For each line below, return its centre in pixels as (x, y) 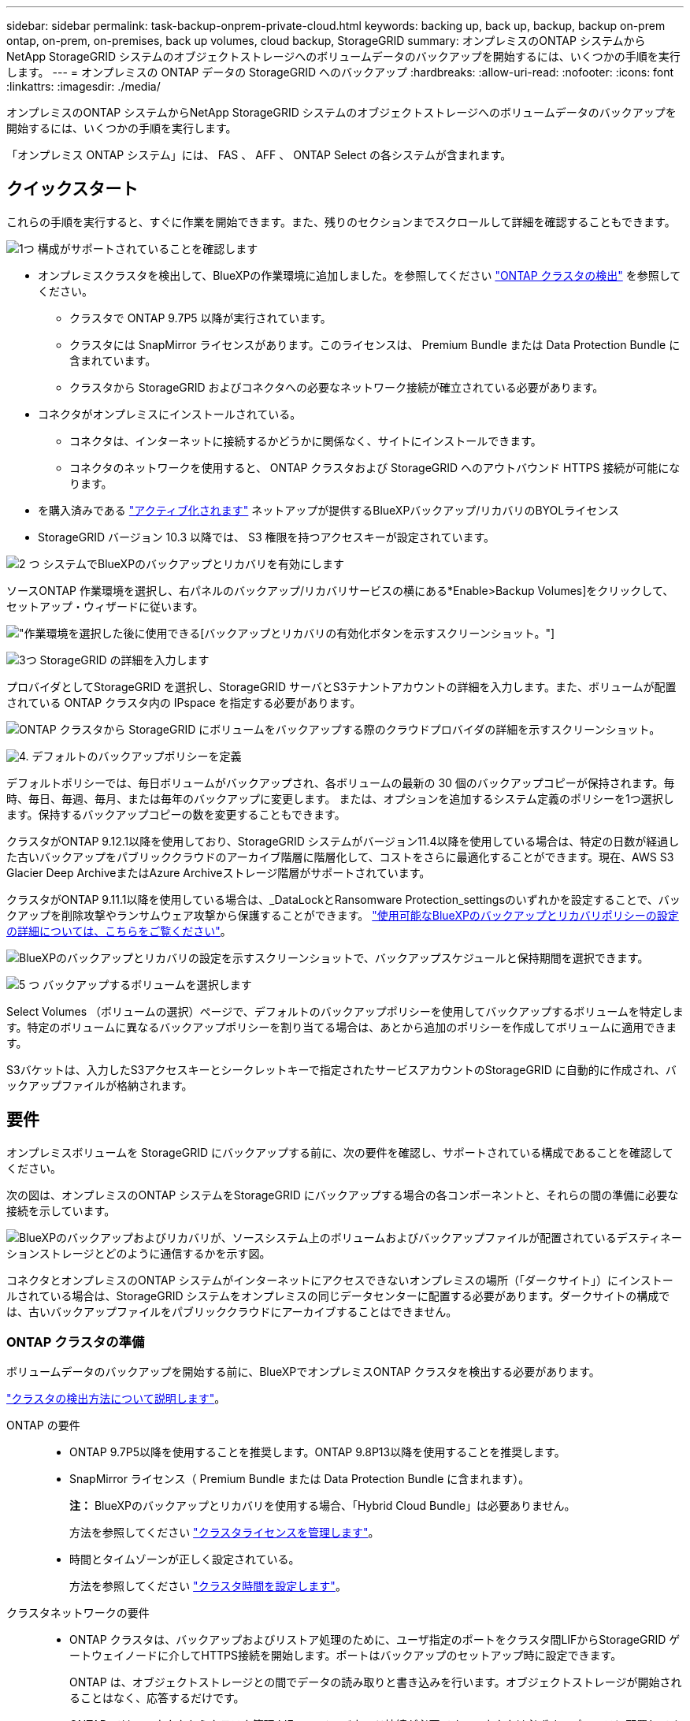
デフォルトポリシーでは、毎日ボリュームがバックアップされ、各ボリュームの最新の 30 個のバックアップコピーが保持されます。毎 (341, 782)
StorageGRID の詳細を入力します (124, 660)
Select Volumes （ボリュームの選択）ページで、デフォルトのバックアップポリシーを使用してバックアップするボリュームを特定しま (345, 1011)
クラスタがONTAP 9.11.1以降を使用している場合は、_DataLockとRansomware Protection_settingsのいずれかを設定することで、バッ (343, 899)
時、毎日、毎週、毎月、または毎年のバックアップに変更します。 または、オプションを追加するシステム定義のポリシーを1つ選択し (340, 798)
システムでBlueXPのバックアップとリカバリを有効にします (194, 563)
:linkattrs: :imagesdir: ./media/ (83, 86)
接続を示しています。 (61, 1210)
